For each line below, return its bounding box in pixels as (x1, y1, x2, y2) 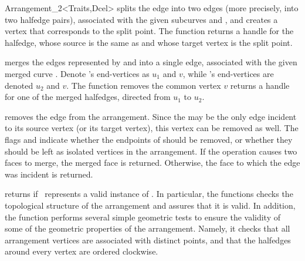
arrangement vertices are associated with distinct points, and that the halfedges (5, 233, 291, 246)
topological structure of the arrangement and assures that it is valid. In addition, (5, 199, 296, 211)
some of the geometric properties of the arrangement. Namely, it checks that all (5, 222, 290, 235)
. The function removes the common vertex (66, 79, 221, 91)
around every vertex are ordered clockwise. (5, 245, 158, 257)
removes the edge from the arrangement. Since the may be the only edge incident (5, 110, 297, 122)
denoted (5, 79, 33, 91)
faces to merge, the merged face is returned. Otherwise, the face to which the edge (5, 156, 300, 169)
